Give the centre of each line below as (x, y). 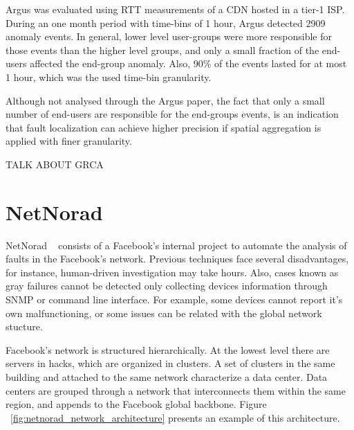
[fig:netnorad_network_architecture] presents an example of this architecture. (175, 417)
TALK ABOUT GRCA (55, 164)
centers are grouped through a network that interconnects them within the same (176, 390)
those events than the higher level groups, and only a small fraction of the (162, 50)
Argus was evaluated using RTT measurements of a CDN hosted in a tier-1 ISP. (175, 9)
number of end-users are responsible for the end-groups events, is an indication (172, 114)
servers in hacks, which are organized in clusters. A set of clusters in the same (170, 363)
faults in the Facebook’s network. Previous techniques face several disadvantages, (177, 259)
